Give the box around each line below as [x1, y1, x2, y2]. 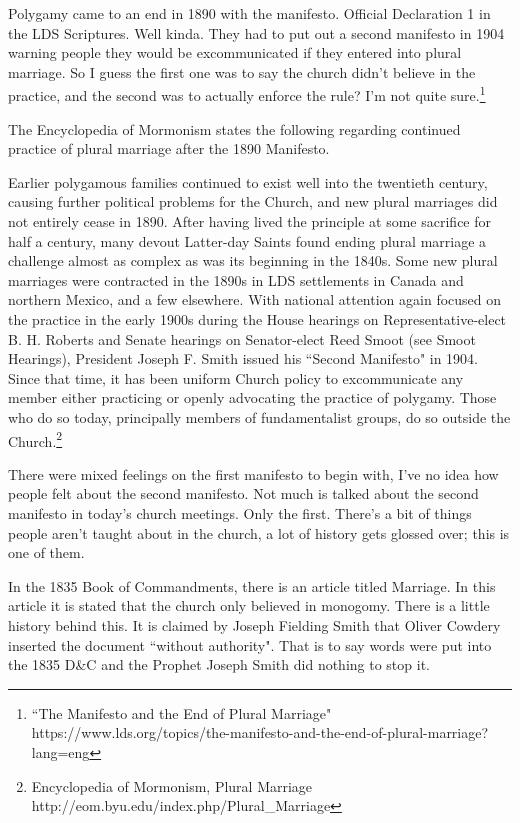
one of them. [8, 542, 85, 563]
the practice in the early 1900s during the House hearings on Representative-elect [8, 308, 507, 329]
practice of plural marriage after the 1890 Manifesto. [8, 138, 330, 159]
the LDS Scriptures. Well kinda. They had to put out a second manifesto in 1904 [8, 22, 505, 43]
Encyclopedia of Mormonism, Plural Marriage [31, 775, 313, 796]
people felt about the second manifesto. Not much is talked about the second [8, 483, 479, 504]
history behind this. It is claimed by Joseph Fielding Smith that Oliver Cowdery [8, 614, 501, 635]
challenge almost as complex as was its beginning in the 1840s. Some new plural [8, 250, 498, 271]
